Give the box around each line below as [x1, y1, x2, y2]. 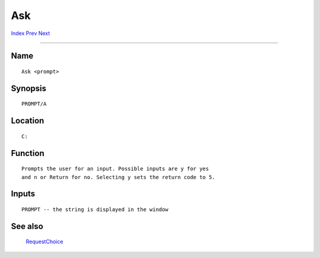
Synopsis [11, 83, 47, 93]
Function [11, 148, 44, 158]
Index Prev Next [11, 30, 50, 37]
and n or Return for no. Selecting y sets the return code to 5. [21, 174, 216, 180]
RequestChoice [25, 238, 63, 246]
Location [11, 116, 44, 126]
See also [11, 221, 44, 231]
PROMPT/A [21, 101, 47, 107]
